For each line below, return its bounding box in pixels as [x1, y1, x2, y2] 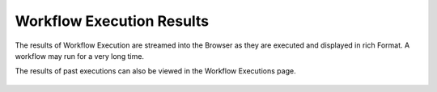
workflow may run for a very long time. [15, 51, 145, 61]
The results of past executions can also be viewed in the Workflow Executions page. [15, 66, 296, 76]
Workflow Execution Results [15, 12, 210, 30]
